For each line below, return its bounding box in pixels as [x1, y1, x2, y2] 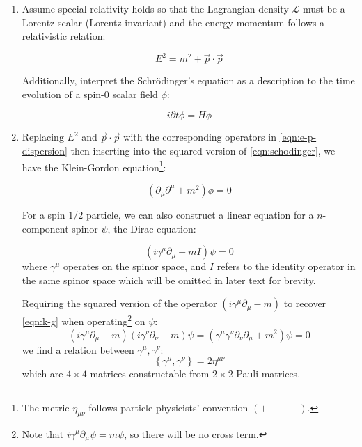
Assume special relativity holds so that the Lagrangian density [22, 1, 289, 15]
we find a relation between [22, 342, 134, 356]
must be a [302, 1, 345, 15]
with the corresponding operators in [123, 130, 276, 144]
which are [22, 366, 63, 381]
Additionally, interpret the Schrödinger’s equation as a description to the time [22, 73, 355, 88]
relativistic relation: [22, 29, 106, 43]
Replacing [22, 130, 64, 144]
